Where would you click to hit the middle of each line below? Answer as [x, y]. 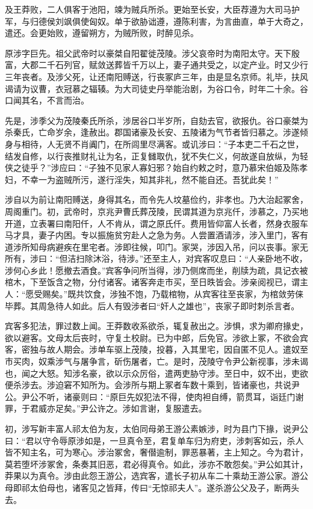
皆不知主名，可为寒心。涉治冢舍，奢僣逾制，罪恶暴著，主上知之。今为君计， [156, 452]
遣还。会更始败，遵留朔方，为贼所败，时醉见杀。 [102, 33]
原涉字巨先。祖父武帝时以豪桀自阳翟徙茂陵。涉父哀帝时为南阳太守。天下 [148, 53]
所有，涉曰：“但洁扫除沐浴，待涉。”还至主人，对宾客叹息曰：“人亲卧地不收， [156, 258]
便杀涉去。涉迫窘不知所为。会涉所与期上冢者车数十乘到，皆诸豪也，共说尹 [152, 385]
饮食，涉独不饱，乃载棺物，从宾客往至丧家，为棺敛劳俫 [194, 294]
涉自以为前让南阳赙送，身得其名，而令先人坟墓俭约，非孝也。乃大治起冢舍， [156, 199]
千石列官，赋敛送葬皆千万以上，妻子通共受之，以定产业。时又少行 [177, 65]
